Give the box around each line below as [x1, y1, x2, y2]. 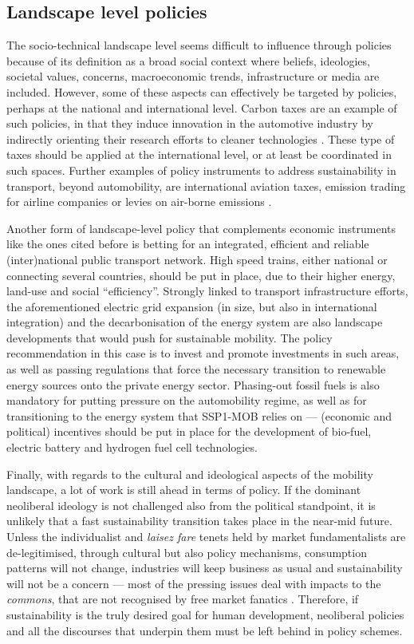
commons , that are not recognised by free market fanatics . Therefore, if [6, 591, 359, 607]
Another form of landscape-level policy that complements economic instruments [6, 219, 396, 236]
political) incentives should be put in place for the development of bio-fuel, [6, 423, 372, 440]
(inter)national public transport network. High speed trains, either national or [6, 251, 388, 267]
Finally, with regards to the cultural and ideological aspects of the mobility [6, 465, 373, 482]
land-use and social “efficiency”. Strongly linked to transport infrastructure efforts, [6, 282, 408, 299]
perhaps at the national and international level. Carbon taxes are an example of [6, 99, 397, 116]
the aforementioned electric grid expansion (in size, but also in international [6, 298, 377, 314]
